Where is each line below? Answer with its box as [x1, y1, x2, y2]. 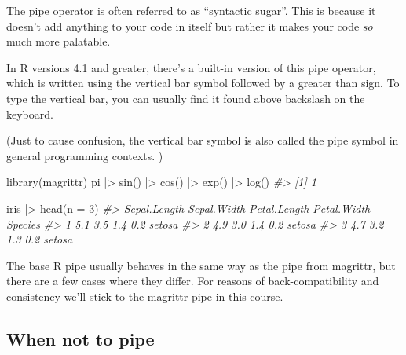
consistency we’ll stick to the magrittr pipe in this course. [6, 287, 283, 304]
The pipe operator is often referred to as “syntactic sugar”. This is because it [6, 2, 376, 18]
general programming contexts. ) [6, 147, 163, 163]
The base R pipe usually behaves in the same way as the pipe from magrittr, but [6, 257, 396, 273]
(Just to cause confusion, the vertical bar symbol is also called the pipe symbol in [6, 132, 399, 148]
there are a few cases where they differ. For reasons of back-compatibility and [6, 273, 379, 289]
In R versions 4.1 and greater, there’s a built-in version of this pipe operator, [6, 59, 376, 75]
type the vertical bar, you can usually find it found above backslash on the [6, 90, 365, 106]
